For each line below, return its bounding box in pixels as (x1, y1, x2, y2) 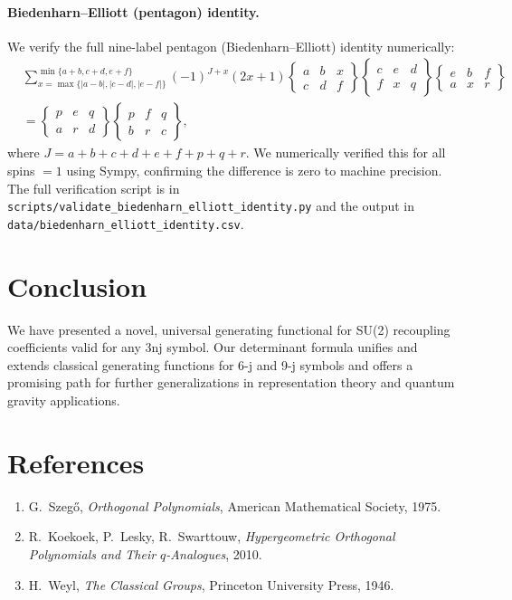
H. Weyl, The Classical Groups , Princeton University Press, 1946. (28, 575, 394, 594)
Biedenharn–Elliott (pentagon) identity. (7, 2, 260, 21)
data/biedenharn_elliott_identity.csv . (7, 214, 244, 233)
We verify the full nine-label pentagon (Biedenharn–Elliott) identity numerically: (7, 36, 455, 55)
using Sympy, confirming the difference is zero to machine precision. (66, 161, 442, 180)
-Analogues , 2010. (166, 544, 262, 563)
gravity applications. (7, 391, 120, 410)
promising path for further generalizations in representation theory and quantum (7, 373, 455, 392)
